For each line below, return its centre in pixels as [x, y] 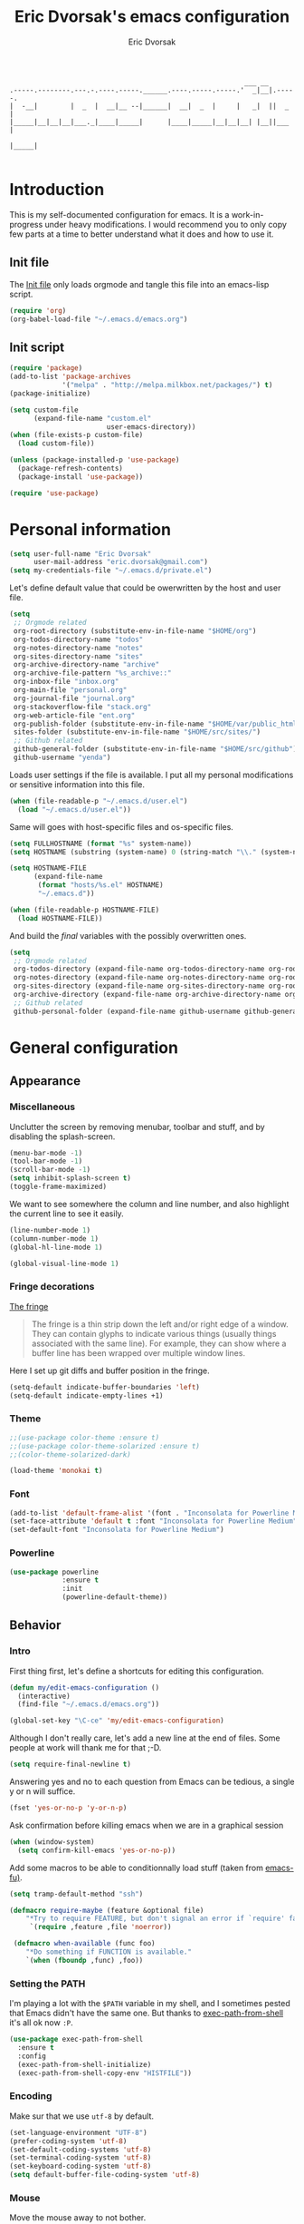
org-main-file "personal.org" [70, 690]
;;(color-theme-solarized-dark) [70, 1454]
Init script [37, 347]
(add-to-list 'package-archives [70, 377]
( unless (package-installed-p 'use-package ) [95, 460]
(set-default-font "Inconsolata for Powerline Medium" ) [117, 1530]
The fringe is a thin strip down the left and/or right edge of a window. [160, 1324]
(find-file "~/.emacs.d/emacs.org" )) [89, 1704]
